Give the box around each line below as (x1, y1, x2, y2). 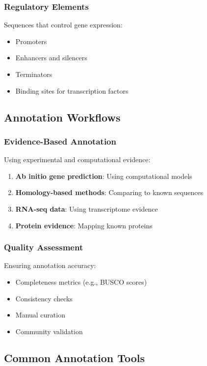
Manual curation (15, 310, 65, 320)
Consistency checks (15, 293, 73, 303)
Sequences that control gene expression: (4, 20, 123, 30)
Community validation (15, 326, 83, 336)
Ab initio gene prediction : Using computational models (15, 171, 192, 181)
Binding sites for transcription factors (15, 85, 129, 96)
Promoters (15, 36, 47, 46)
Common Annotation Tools (4, 350, 145, 365)
